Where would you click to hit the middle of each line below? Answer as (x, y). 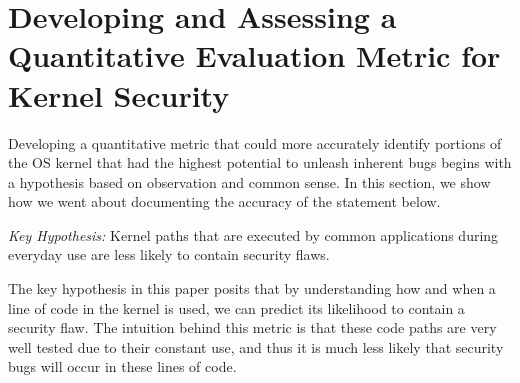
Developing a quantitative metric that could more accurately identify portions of (255, 142)
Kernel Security (119, 94)
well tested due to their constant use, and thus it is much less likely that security (256, 346)
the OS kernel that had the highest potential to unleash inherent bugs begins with (260, 162)
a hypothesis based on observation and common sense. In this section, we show (249, 181)
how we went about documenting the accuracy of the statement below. (224, 201)
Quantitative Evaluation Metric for (254, 55)
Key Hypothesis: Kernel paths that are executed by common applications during (253, 234)
